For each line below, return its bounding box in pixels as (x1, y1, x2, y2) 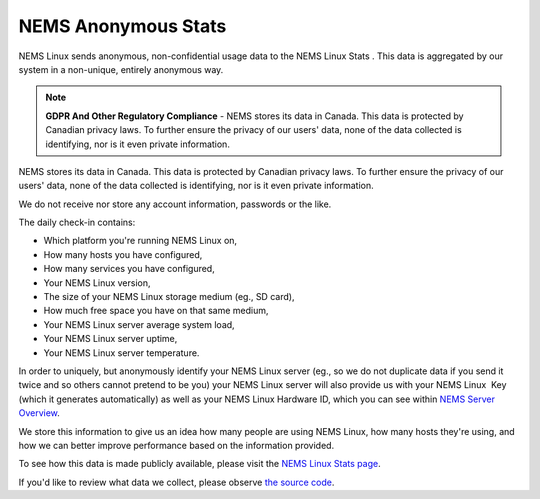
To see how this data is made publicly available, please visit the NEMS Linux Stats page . (18, 458, 381, 470)
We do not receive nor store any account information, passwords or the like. (18, 198, 332, 210)
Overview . (18, 407, 60, 419)
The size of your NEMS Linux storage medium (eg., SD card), (43, 291, 295, 303)
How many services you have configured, (43, 263, 215, 275)
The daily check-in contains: (18, 216, 136, 229)
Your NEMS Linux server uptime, (43, 333, 178, 345)
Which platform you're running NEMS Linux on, (43, 235, 238, 247)
